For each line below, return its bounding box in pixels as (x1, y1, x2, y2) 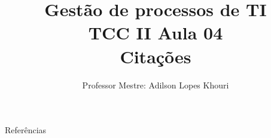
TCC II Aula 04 (88, 20, 223, 45)
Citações (120, 44, 191, 68)
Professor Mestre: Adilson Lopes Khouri (82, 78, 229, 91)
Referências (5, 124, 47, 136)
